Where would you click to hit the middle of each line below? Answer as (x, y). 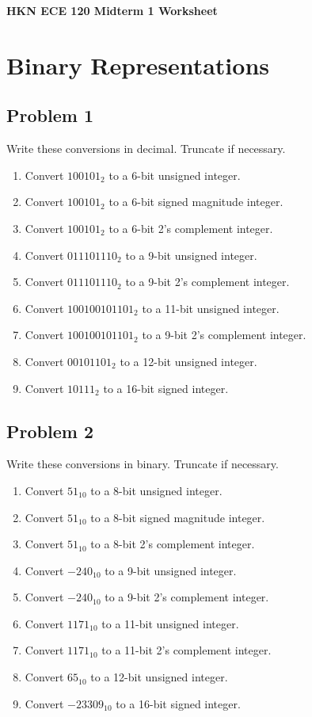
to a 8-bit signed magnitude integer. (178, 517)
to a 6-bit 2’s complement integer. (191, 228)
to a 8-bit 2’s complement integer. (173, 544)
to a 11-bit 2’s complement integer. (186, 650)
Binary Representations (138, 65)
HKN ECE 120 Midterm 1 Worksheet (112, 10)
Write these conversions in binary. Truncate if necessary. (143, 464)
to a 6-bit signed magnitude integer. (196, 202)
